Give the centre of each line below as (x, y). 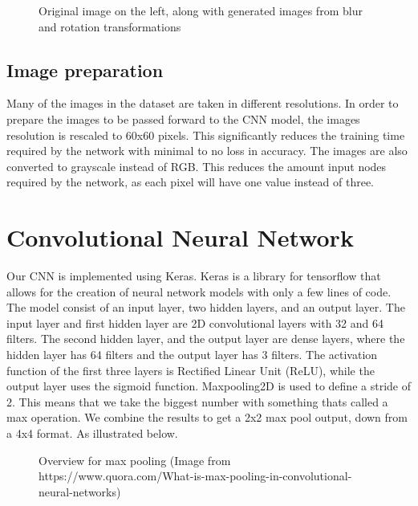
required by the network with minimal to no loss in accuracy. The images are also (207, 151)
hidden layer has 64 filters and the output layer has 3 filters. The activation (192, 355)
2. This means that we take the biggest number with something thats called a (197, 401)
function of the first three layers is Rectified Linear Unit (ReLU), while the (191, 370)
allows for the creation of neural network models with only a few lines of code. (199, 291)
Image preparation (85, 69)
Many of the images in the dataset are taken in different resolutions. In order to (203, 103)
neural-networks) (80, 491)
